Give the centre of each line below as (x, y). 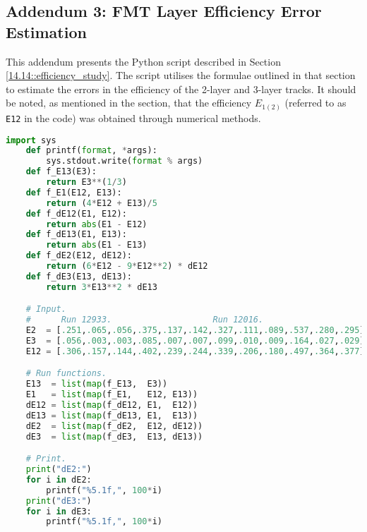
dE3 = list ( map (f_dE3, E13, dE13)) (114, 436)
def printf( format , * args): (91, 151)
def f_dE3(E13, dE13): (79, 276)
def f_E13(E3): (61, 172)
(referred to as (315, 103)
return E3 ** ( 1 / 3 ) (86, 182)
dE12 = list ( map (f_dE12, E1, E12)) (112, 405)
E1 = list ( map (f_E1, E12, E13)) (112, 395)
